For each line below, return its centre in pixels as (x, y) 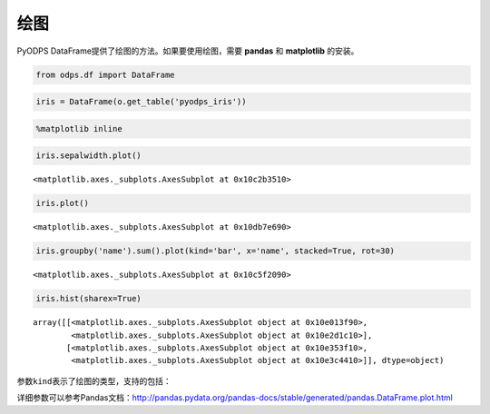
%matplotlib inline (79, 128)
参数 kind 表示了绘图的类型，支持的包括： (94, 380)
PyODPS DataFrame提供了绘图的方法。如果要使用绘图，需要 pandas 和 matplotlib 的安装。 (188, 51)
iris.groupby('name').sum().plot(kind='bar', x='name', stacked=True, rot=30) (215, 251)
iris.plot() (63, 203)
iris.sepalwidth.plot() (89, 156)
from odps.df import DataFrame (106, 74)
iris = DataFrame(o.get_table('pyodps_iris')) (141, 102)
